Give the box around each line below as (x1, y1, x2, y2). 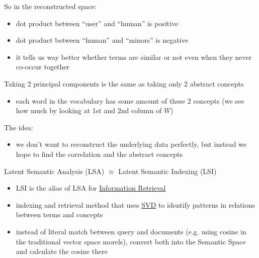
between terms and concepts (16, 209, 103, 220)
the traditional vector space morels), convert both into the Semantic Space (16, 236, 246, 246)
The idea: (4, 122, 33, 132)
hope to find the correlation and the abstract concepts (16, 148, 183, 159)
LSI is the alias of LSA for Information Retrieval (16, 183, 166, 193)
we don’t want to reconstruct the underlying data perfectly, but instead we (16, 139, 246, 149)
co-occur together (16, 61, 70, 72)
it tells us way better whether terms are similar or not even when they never (16, 51, 252, 62)
